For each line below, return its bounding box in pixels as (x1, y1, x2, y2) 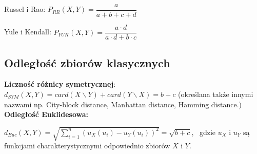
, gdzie (191, 126, 216, 137)
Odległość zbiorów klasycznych (4, 54, 170, 70)
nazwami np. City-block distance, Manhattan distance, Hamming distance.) (4, 99, 242, 109)
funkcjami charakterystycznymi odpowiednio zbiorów (4, 140, 170, 151)
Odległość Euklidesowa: (4, 109, 88, 120)
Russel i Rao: (4, 4, 46, 14)
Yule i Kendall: (4, 26, 51, 37)
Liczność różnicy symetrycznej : (4, 79, 116, 89)
